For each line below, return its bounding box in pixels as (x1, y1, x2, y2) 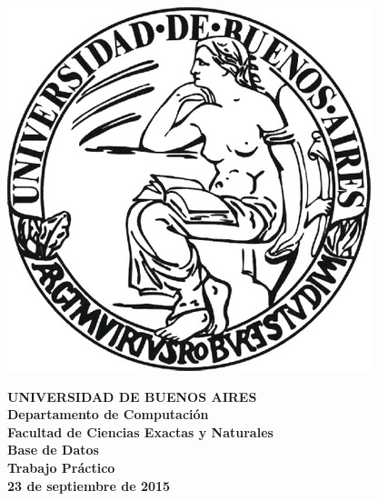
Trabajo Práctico (7, 457, 115, 476)
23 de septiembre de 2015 (7, 476, 171, 495)
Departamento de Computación (7, 405, 209, 424)
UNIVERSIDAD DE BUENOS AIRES (7, 386, 257, 406)
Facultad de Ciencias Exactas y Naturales (7, 422, 274, 441)
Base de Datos (7, 440, 99, 459)
